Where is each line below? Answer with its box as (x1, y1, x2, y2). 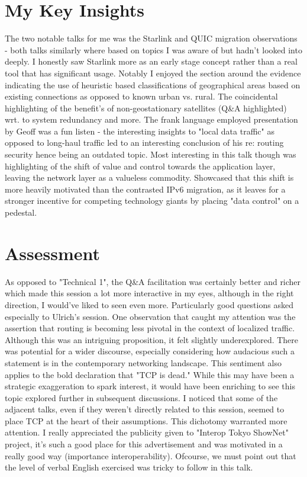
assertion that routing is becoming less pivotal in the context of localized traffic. (5, 322, 295, 334)
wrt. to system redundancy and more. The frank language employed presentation (5, 113, 298, 126)
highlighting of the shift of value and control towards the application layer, (5, 159, 276, 172)
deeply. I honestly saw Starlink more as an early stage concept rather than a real (5, 55, 298, 68)
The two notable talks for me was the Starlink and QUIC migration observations (5, 32, 298, 44)
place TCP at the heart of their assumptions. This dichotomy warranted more (5, 414, 287, 427)
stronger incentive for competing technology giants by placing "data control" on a (5, 194, 299, 207)
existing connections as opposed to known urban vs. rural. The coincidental (5, 90, 278, 103)
